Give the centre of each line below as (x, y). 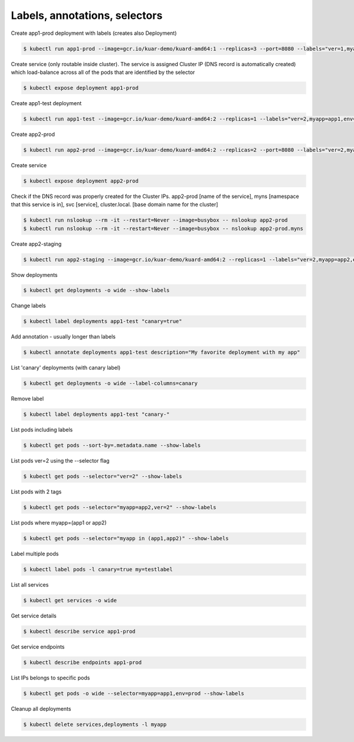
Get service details (34, 616)
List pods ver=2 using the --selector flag (60, 461)
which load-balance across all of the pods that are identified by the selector (103, 72)
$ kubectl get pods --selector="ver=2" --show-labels (103, 476)
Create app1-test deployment (46, 103)
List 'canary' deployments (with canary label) (66, 368)
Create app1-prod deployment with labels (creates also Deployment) (94, 33)
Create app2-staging (36, 244)
